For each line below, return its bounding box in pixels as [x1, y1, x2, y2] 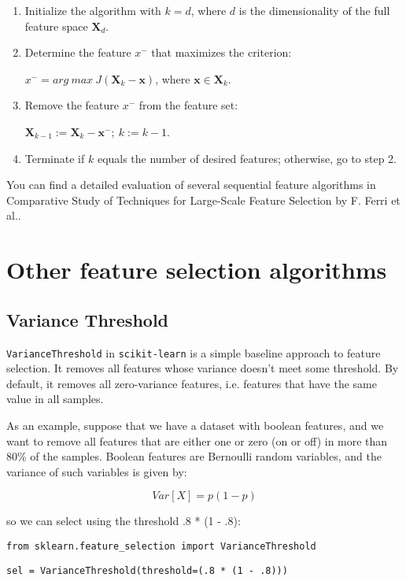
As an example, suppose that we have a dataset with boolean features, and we [6, 416, 384, 433]
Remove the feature [24, 97, 120, 113]
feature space [24, 17, 88, 34]
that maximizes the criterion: [151, 44, 292, 61]
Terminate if [24, 150, 85, 166]
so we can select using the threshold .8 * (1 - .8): [6, 513, 241, 529]
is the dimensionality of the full [238, 2, 390, 18]
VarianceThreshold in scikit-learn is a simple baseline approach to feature [6, 344, 381, 361]
